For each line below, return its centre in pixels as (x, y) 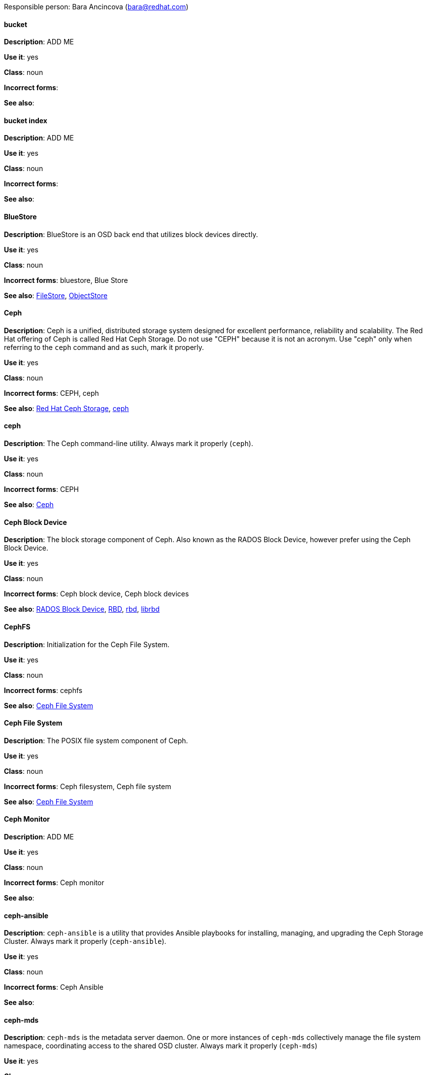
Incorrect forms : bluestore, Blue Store (66, 280)
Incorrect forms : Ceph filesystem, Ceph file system (88, 786)
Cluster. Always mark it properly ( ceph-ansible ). (85, 941)
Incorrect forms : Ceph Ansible (54, 987)
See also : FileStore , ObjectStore (56, 295)
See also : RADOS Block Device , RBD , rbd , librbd (82, 609)
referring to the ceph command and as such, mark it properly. (104, 347)
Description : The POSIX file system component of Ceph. (96, 740)
